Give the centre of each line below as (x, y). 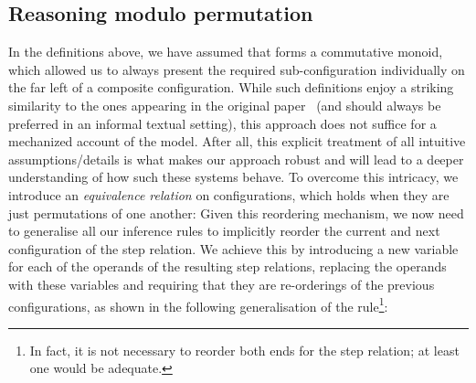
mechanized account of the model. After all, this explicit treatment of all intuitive (237, 141)
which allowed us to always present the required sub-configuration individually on (237, 69)
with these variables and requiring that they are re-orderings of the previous (222, 284)
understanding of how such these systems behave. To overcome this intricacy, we (233, 177)
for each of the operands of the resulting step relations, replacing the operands (227, 266)
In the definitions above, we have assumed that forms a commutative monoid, (226, 52)
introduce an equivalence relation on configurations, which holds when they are (229, 194)
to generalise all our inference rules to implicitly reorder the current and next (224, 231)
